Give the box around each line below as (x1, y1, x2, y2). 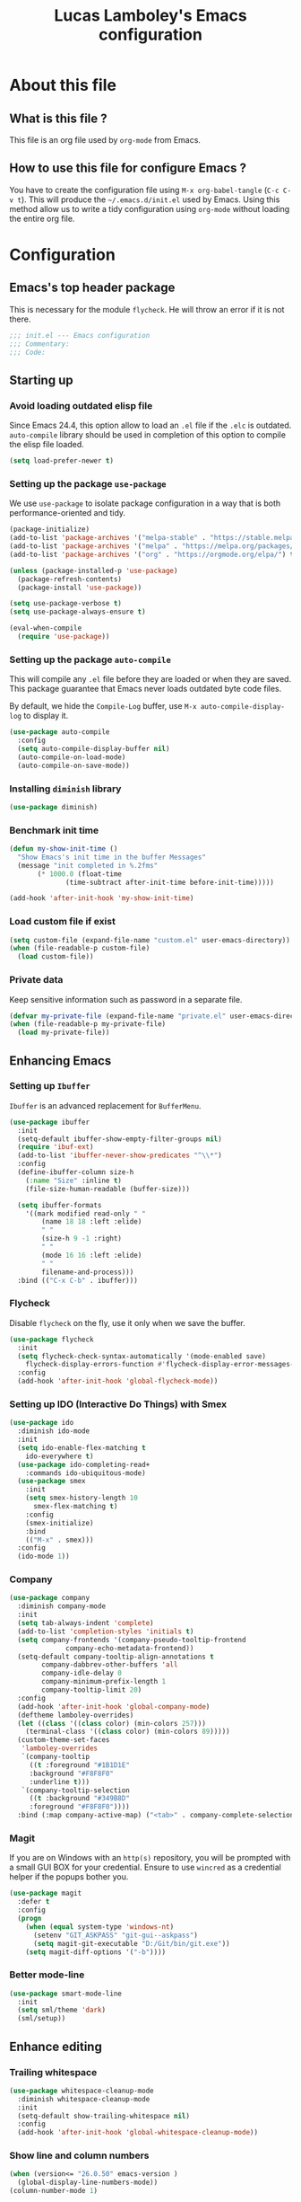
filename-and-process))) (41, 1268, 134, 1277)
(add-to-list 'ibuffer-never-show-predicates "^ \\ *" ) (17, 1151, 222, 1160)
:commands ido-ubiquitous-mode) (25, 1468, 146, 1478)
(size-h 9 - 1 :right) (41, 1234, 123, 1243)
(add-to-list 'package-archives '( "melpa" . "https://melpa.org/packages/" (9, 542, 298, 551)
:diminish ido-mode (17, 1427, 90, 1436)
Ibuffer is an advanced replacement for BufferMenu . (9, 1100, 202, 1110)
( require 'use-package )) (17, 632, 110, 641)
